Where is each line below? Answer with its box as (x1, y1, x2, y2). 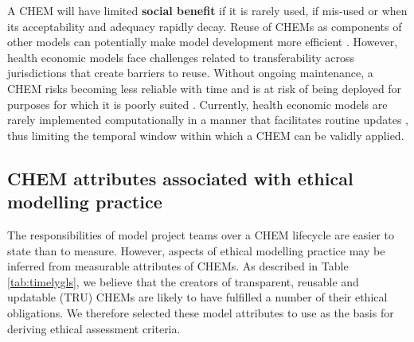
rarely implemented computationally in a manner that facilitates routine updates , (7, 111, 408, 128)
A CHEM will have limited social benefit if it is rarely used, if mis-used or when (7, 2, 408, 18)
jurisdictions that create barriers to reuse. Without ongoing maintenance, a (7, 64, 373, 81)
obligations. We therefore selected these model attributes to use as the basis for (7, 304, 394, 321)
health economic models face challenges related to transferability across (7, 49, 355, 65)
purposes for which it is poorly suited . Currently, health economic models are (7, 95, 388, 112)
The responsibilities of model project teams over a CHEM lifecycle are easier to (7, 226, 395, 243)
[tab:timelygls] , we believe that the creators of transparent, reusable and (7, 273, 359, 290)
